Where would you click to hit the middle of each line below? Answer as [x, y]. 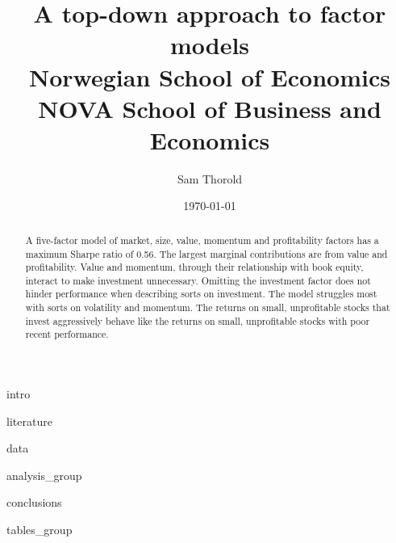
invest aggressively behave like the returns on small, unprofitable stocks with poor [198, 320]
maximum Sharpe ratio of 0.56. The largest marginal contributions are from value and [206, 253]
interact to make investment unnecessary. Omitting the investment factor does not [198, 280]
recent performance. [67, 334]
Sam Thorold [210, 178]
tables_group [40, 530]
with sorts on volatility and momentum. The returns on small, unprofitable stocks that [208, 307]
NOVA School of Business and [210, 108]
